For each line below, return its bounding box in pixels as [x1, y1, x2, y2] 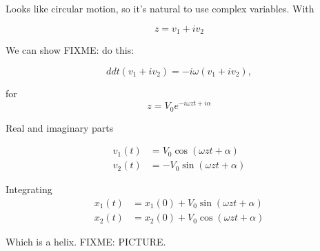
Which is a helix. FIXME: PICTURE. [6, 234, 166, 249]
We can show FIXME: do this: [6, 43, 134, 57]
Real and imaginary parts [6, 120, 114, 134]
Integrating [6, 182, 52, 197]
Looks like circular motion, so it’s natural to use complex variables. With [6, 1, 314, 15]
